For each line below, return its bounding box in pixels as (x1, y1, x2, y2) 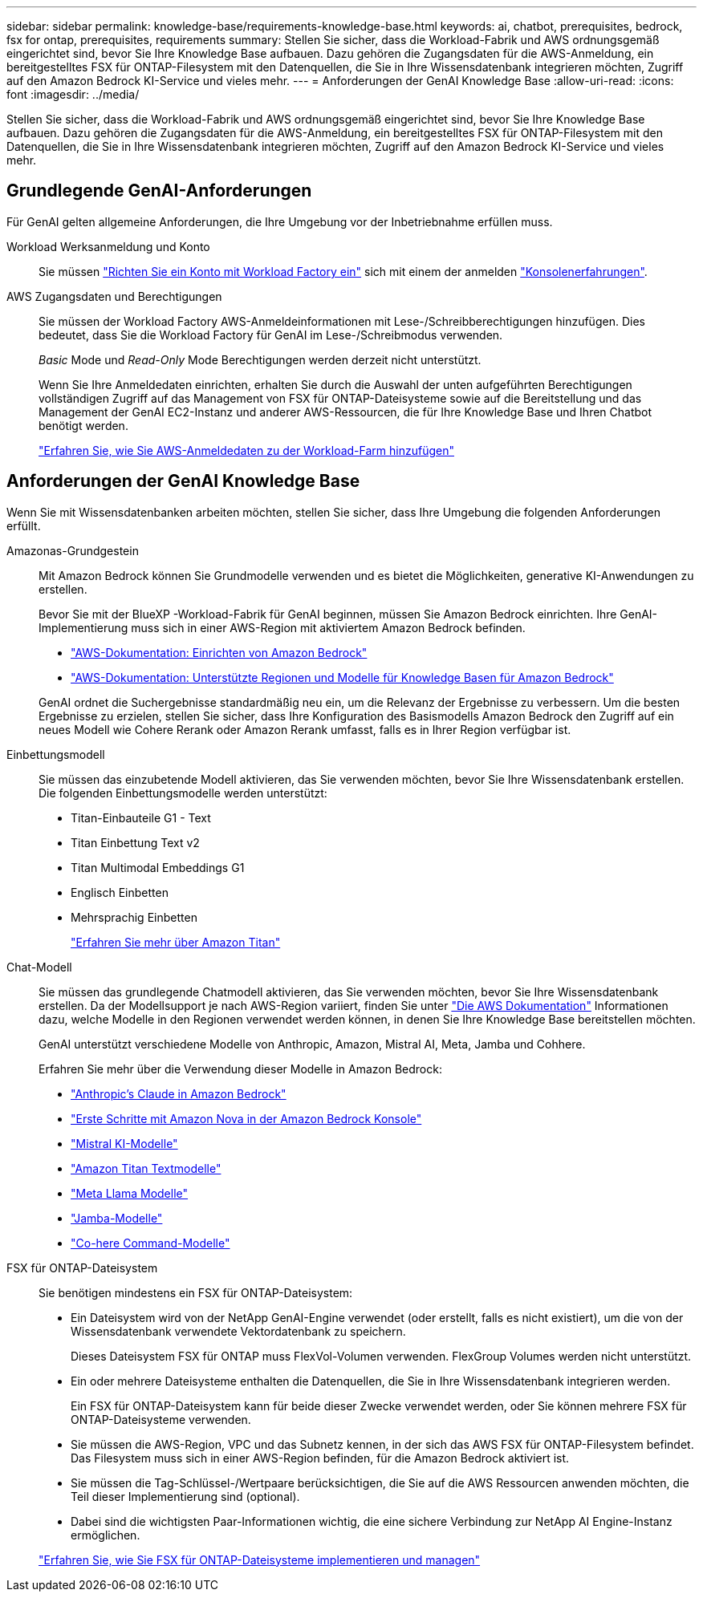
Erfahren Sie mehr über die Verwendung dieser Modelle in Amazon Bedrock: (39, 1061, 442, 1076)
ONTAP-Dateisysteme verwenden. (71, 1412, 251, 1426)
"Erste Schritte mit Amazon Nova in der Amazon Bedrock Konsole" (71, 1111, 422, 1125)
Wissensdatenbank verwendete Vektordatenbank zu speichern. (71, 1324, 406, 1338)
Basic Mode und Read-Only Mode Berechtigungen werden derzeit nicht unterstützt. (39, 352, 482, 367)
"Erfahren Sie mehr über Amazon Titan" (71, 935, 281, 949)
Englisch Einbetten (71, 885, 169, 899)
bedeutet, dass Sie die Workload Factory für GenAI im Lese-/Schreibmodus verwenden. (39, 327, 503, 342)
